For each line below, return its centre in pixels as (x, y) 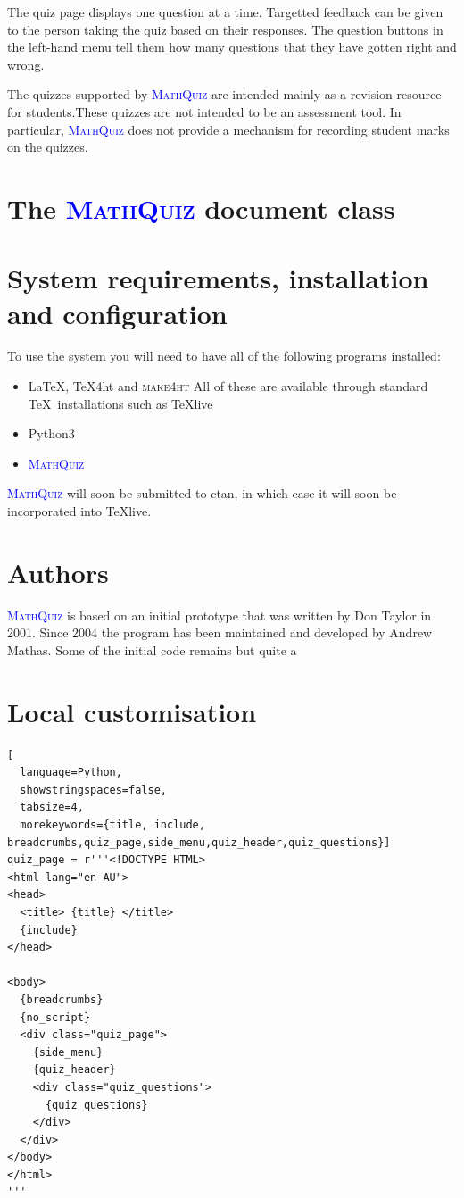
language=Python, (71, 773)
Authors (58, 572)
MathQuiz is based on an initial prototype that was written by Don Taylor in (220, 615)
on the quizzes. (48, 147)
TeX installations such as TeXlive (120, 403)
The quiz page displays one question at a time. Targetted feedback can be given (225, 12)
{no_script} (55, 1017)
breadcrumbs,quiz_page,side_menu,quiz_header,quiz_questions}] (199, 842)
